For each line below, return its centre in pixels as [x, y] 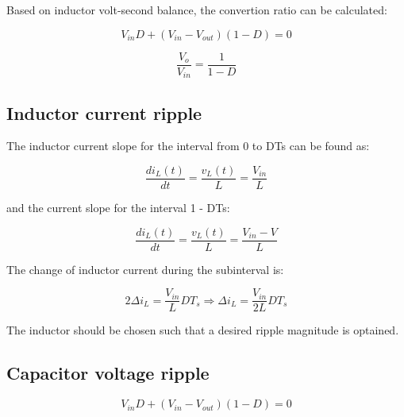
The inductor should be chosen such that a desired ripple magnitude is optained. [203, 330]
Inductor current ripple [104, 112]
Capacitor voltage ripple [108, 373]
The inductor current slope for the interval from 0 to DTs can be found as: [188, 146]
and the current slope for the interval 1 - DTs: [118, 207]
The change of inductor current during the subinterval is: [145, 269]
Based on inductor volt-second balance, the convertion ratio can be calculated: [197, 10]
